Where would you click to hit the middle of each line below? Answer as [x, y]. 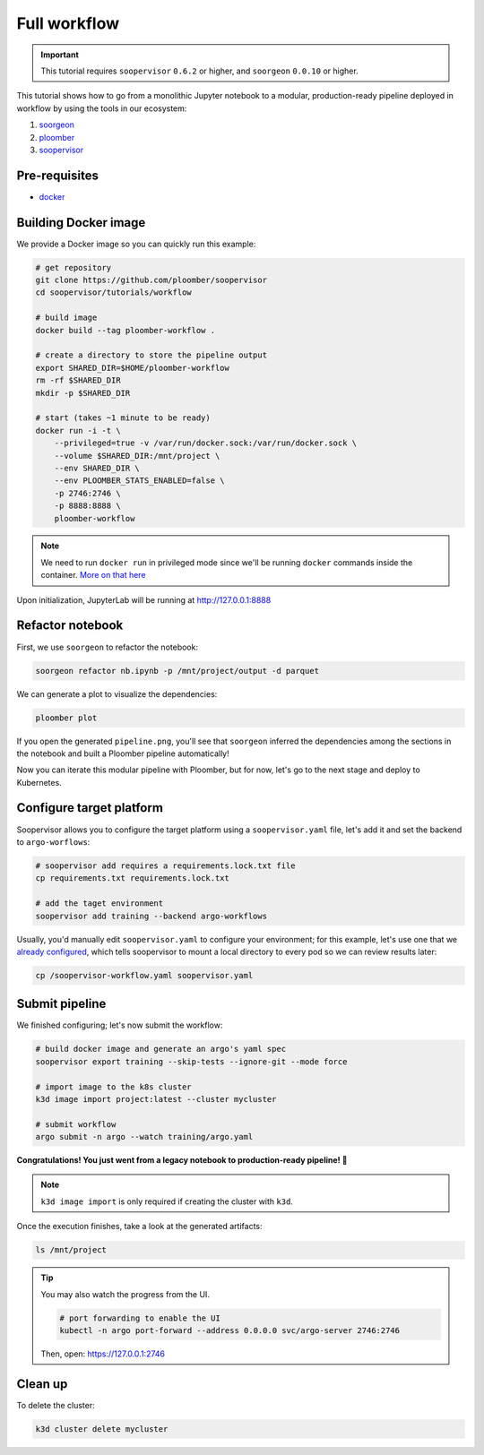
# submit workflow [76, 1124]
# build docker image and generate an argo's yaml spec [161, 1049]
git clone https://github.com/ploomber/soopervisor [151, 280]
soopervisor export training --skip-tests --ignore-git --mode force [191, 1061]
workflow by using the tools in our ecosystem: [102, 108]
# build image [66, 318]
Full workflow [68, 23]
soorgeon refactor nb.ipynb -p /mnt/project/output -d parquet [177, 671]
